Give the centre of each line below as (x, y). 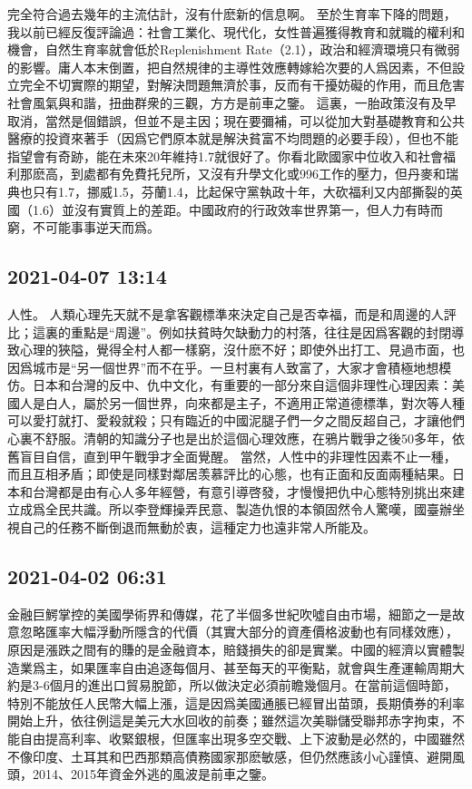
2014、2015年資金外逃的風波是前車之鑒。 (153, 774)
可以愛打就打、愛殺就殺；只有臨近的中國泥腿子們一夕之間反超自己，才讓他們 (236, 420)
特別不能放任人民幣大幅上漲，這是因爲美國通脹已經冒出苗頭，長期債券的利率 (236, 702)
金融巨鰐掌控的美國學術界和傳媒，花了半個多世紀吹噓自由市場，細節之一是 (230, 614)
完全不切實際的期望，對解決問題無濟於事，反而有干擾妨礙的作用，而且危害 (242, 85)
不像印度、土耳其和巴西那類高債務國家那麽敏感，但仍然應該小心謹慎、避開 (230, 756)
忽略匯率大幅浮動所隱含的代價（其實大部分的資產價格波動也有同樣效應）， (239, 632)
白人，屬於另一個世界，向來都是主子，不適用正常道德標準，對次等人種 (255, 402)
